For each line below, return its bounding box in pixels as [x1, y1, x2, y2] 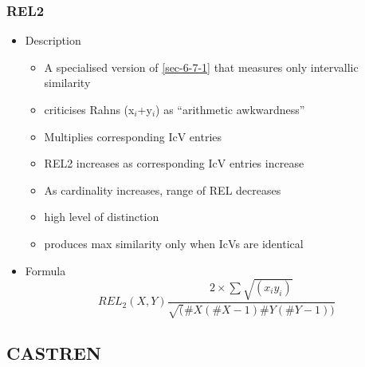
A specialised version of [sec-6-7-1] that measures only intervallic [44, 58, 359, 75]
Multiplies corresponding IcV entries [44, 128, 222, 144]
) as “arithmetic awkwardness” [155, 101, 305, 117]
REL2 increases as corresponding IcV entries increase [44, 155, 304, 172]
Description [25, 32, 81, 49]
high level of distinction [44, 208, 159, 225]
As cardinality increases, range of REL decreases [44, 181, 281, 198]
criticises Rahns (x [44, 101, 135, 117]
